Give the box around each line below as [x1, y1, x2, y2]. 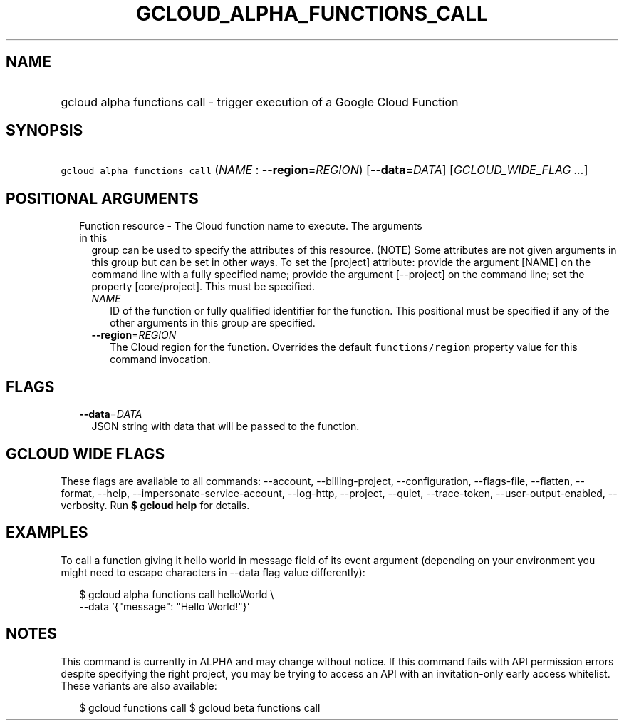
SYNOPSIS [6, 121, 83, 140]
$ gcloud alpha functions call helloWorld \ [79, 588, 274, 600]
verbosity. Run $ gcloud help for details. [61, 499, 250, 511]
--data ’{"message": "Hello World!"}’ [79, 600, 250, 613]
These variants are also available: [61, 679, 217, 692]
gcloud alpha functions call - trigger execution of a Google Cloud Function [61, 94, 459, 109]
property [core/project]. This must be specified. [91, 280, 316, 293]
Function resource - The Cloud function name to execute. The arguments [79, 220, 422, 232]
